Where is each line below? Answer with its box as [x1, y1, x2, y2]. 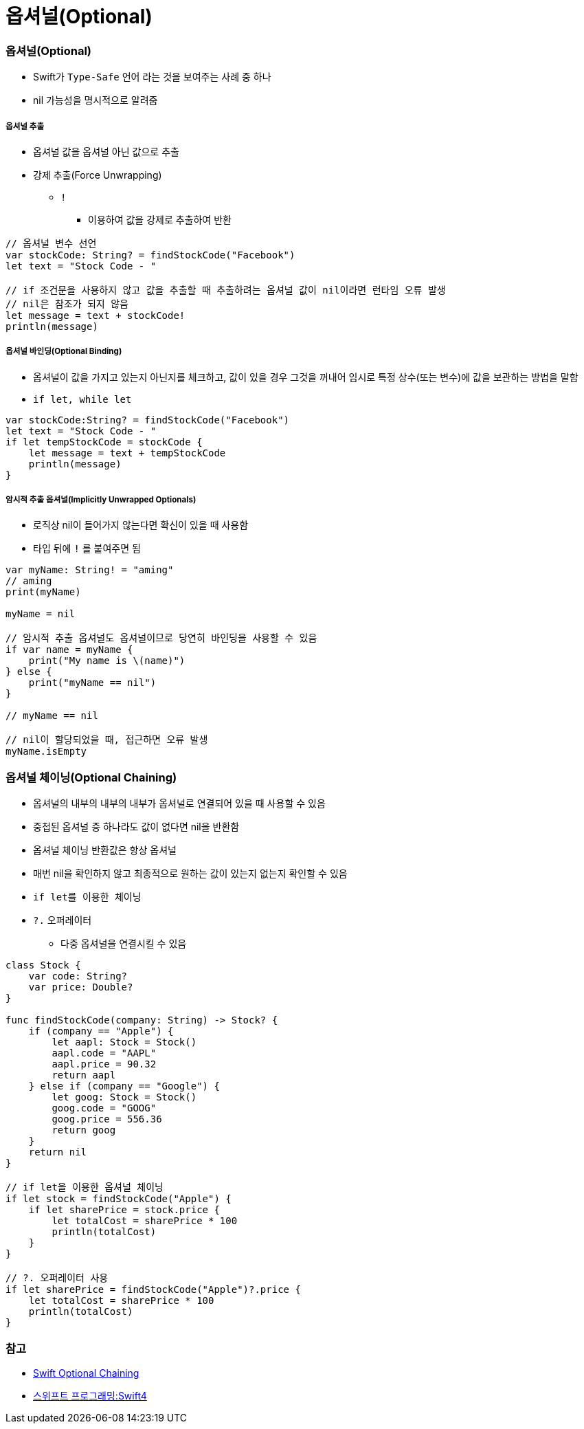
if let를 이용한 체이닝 [33, 891, 142, 903]
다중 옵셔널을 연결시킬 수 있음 [60, 938, 187, 950]
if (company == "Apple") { [28, 1026, 174, 1037]
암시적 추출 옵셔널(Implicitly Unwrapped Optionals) [5, 495, 196, 505]
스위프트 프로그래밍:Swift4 [33, 1389, 147, 1402]
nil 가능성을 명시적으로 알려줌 [33, 94, 158, 107]
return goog [52, 1125, 116, 1136]
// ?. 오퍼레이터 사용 [5, 1272, 109, 1284]
